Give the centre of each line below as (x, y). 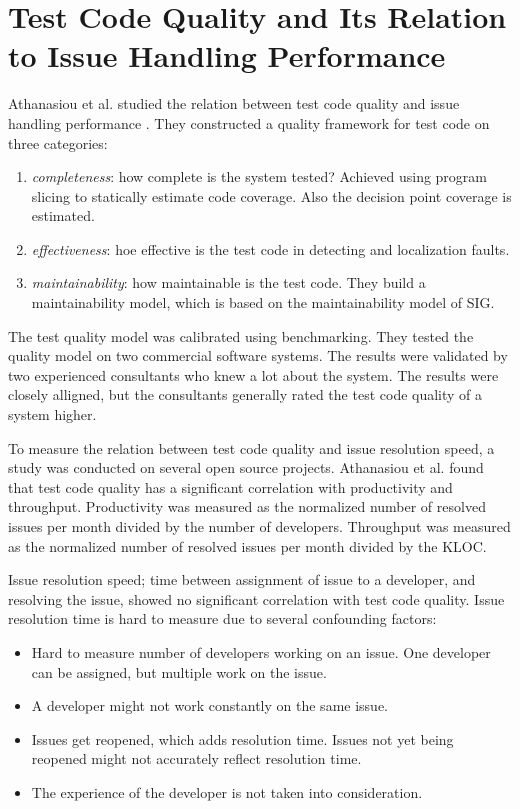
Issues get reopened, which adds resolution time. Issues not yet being (242, 738)
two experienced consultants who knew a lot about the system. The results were (253, 374)
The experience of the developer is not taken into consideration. (227, 791)
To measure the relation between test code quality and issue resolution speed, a (251, 447)
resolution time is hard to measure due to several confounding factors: (222, 618)
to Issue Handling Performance (227, 55)
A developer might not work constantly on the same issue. (209, 705)
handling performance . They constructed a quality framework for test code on (249, 122)
